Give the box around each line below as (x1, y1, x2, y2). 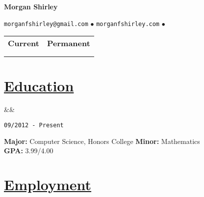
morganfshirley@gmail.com (4, 20, 88, 28)
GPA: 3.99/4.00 (4, 145, 53, 156)
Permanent (47, 37, 90, 49)
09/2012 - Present (4, 121, 64, 129)
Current (8, 37, 39, 49)
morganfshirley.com (96, 20, 160, 28)
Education (4, 76, 74, 96)
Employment (4, 174, 92, 194)
